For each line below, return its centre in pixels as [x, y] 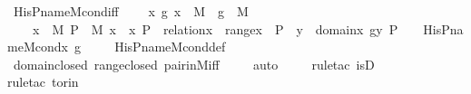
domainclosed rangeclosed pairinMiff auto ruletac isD [194, 64]
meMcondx [38, 47]
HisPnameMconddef [170, 47]
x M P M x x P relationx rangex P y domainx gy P [215, 28]
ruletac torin [43, 82]
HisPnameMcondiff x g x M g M [131, 11]
